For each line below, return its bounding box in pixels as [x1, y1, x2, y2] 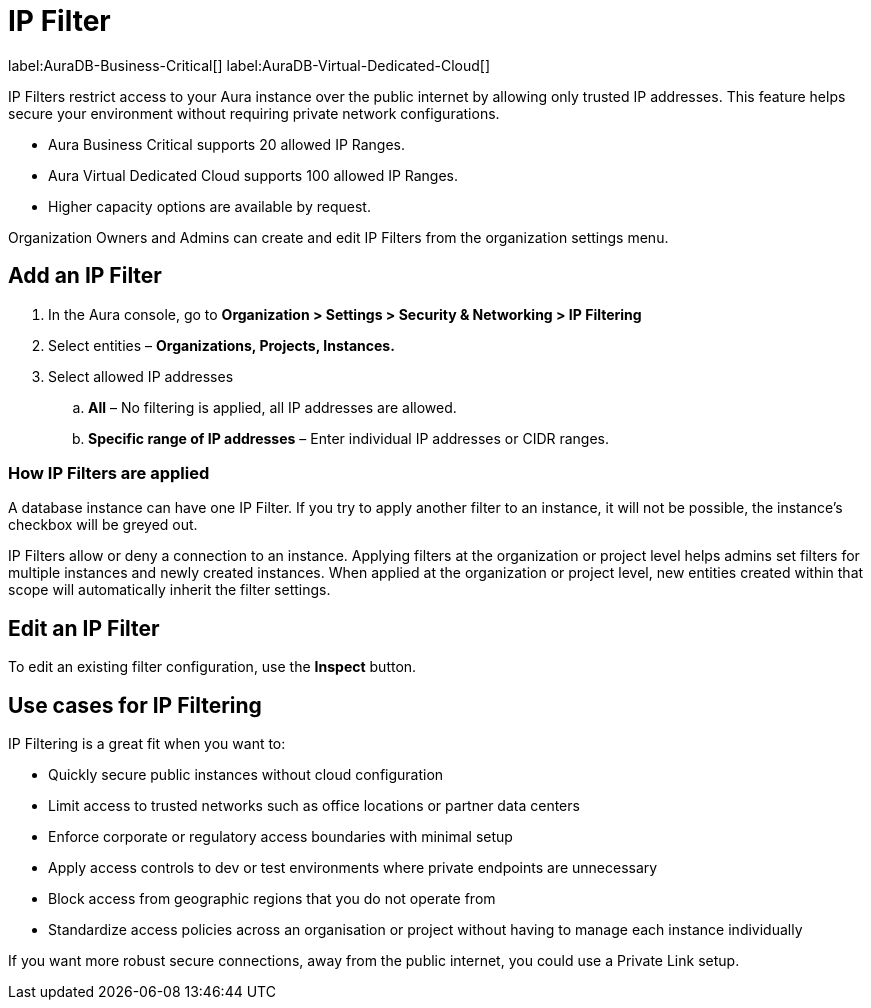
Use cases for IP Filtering [8, 692, 262, 718]
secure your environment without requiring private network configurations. [8, 104, 500, 122]
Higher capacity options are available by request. [48, 197, 371, 215]
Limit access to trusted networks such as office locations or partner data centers [48, 797, 580, 815]
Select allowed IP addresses [48, 367, 234, 385]
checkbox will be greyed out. [8, 516, 198, 534]
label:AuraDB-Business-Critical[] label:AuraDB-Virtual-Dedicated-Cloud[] [8, 56, 491, 74]
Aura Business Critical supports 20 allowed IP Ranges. [48, 135, 406, 153]
